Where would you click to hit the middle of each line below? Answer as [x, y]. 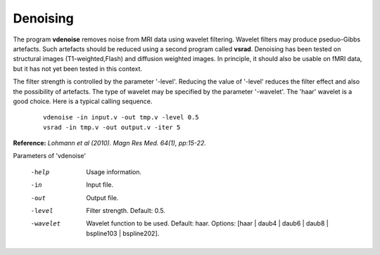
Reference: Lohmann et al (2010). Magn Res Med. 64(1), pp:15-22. [110, 143]
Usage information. [114, 171]
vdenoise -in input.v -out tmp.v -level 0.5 [121, 117]
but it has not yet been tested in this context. [78, 68]
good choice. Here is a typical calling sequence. [83, 101]
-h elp [40, 172]
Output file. [102, 197]
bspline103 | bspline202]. [123, 233]
